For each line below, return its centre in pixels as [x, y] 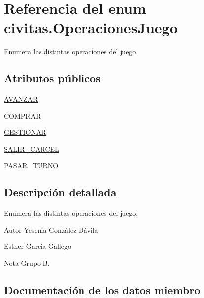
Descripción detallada [60, 192]
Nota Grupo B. [27, 263]
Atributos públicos [52, 78]
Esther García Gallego [38, 246]
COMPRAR [22, 115]
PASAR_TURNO [31, 165]
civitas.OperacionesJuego [91, 28]
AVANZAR [21, 99]
